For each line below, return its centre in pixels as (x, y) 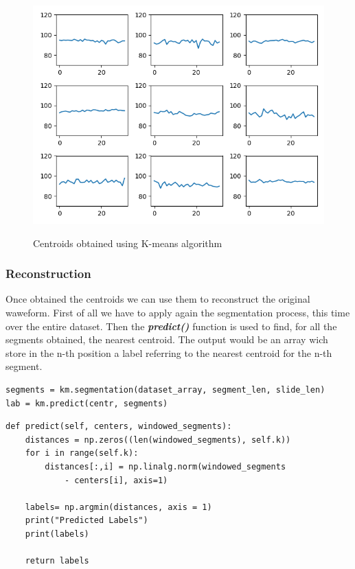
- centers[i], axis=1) (116, 480)
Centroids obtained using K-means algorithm (128, 243)
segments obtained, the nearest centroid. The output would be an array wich (167, 339)
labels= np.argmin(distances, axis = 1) (118, 507)
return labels (57, 561)
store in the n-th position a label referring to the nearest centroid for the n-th (169, 352)
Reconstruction (48, 274)
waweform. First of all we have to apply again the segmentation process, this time (178, 312)
